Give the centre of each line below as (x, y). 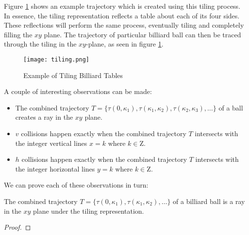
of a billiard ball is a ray (209, 201)
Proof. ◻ (17, 227)
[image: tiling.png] (57, 59)
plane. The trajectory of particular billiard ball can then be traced (142, 34)
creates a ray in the (44, 117)
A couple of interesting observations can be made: (78, 91)
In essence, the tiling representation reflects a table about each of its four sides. (122, 15)
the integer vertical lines (51, 143)
